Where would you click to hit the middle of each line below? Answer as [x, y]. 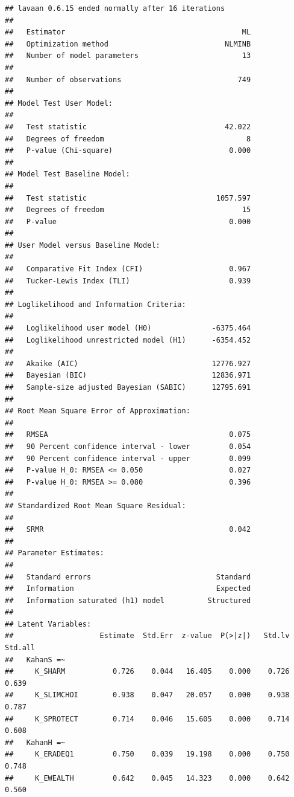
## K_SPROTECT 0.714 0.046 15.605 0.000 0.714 [147, 719]
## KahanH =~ [35, 742]
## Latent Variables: [48, 624]
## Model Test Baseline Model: [67, 174]
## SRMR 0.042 [128, 530]
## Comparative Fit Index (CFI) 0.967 [128, 269]
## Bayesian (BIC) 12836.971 [128, 376]
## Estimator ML [128, 32]
